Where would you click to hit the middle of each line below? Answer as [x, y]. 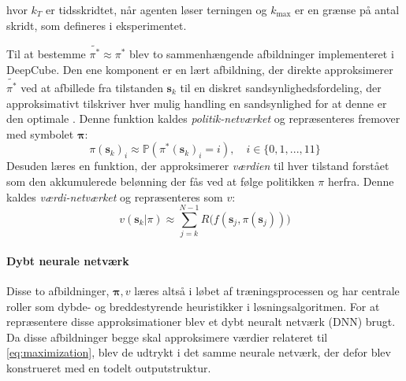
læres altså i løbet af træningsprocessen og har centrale [267, 291]
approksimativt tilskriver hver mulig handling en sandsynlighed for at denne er [197, 103]
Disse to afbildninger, [58, 291]
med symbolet [40, 133]
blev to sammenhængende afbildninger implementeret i [262, 54]
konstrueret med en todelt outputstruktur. [109, 368]
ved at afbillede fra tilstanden [92, 87]
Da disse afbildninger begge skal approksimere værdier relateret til [167, 337]
